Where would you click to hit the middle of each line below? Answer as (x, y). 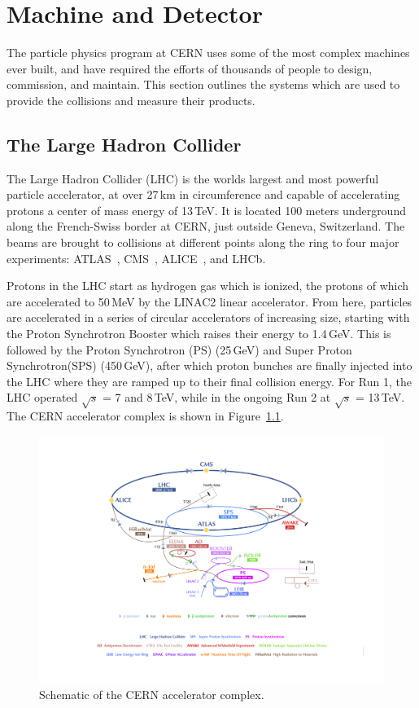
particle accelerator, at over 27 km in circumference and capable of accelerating (203, 194)
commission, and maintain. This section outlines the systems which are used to (203, 84)
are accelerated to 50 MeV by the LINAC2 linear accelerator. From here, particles (209, 301)
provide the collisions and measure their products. (131, 100)
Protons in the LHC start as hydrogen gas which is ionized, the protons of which (208, 286)
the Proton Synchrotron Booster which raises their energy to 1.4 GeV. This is (199, 334)
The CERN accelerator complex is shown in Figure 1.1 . (145, 416)
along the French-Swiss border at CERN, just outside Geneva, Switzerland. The (206, 226)
